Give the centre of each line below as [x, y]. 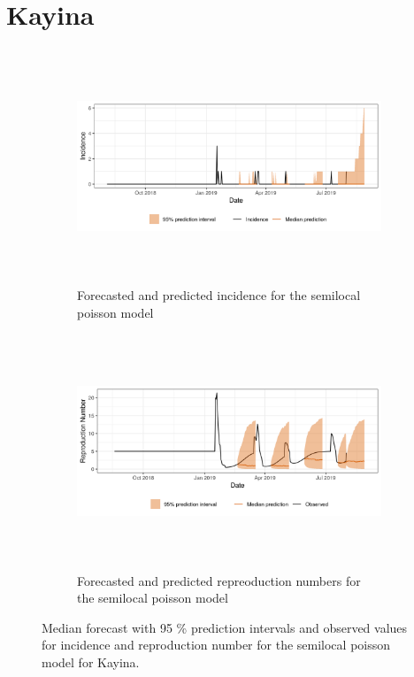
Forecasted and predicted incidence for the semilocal [219, 295]
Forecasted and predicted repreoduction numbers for [219, 580]
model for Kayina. [91, 662]
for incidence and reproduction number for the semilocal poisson [216, 645]
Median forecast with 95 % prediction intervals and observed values [225, 627]
